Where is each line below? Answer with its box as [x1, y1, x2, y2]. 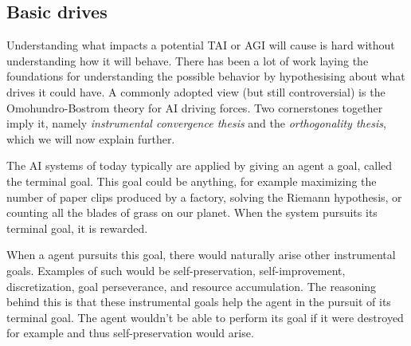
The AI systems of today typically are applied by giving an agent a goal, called [6, 157, 393, 174]
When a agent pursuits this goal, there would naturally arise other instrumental [6, 246, 396, 263]
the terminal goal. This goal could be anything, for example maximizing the [6, 172, 377, 189]
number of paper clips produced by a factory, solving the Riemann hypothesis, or [6, 188, 402, 205]
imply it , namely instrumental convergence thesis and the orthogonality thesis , [6, 115, 386, 132]
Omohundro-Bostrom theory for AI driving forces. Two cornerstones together [6, 99, 383, 116]
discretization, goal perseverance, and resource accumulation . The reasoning [6, 277, 377, 294]
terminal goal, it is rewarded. [6, 219, 148, 236]
